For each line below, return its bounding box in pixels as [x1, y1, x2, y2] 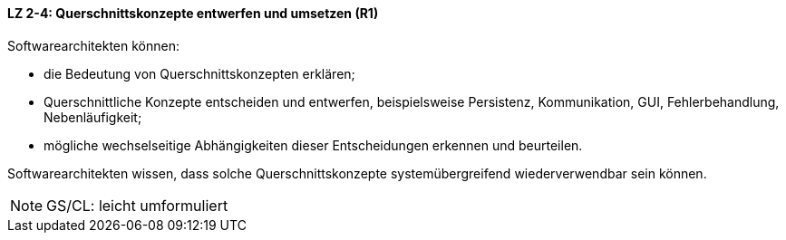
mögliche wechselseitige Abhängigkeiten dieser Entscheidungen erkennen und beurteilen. [44, 137, 583, 153]
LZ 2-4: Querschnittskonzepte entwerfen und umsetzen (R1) [7, 5, 379, 21]
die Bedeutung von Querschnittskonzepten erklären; [44, 65, 355, 82]
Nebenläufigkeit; [44, 109, 142, 125]
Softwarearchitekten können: [7, 37, 180, 53]
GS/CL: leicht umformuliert [46, 196, 228, 215]
